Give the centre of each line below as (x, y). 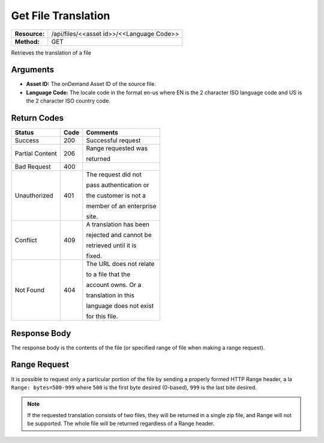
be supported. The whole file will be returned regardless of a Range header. (121, 424)
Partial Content (36, 154)
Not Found (30, 290)
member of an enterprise (121, 206)
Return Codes (37, 118)
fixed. (94, 256)
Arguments (33, 70)
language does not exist (120, 306)
